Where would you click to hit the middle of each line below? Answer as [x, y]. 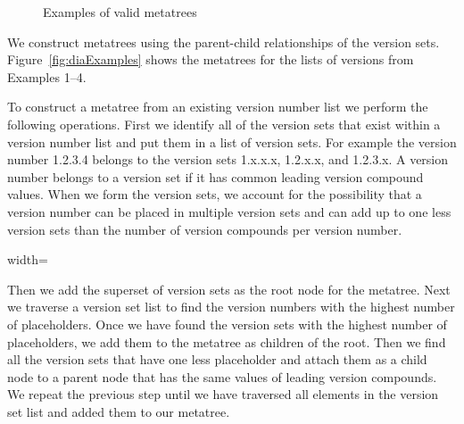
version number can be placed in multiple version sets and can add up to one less [229, 211]
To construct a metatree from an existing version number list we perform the [218, 107]
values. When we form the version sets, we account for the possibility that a [215, 194]
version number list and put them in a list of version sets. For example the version [232, 141]
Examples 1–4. [47, 76]
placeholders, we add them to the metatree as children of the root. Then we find [227, 341]
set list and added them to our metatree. [119, 411]
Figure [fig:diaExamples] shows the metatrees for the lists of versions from [211, 59]
